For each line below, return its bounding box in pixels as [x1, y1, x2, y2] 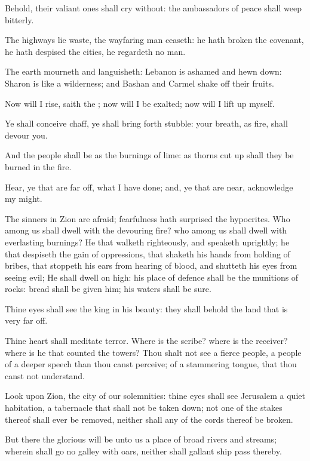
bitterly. [5, 13, 34, 26]
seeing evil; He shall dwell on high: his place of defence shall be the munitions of [5, 271, 299, 283]
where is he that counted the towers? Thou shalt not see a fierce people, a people [5, 346, 302, 358]
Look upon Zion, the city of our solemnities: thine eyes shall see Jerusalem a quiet [5, 389, 305, 402]
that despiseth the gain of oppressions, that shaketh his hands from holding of [5, 247, 290, 260]
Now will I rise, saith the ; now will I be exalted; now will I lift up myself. [5, 97, 275, 109]
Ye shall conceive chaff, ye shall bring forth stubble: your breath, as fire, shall [5, 117, 288, 130]
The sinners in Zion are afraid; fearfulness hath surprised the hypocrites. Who [5, 212, 290, 225]
